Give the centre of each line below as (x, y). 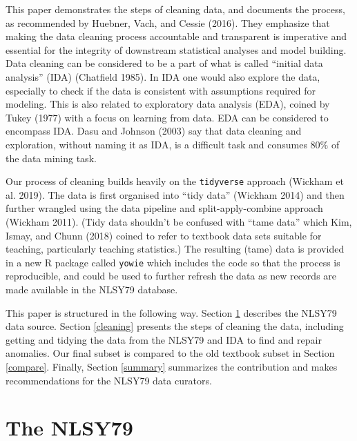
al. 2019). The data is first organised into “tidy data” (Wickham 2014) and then (175, 194)
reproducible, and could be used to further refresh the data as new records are (171, 276)
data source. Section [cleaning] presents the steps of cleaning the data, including (175, 326)
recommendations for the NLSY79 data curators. (109, 380)
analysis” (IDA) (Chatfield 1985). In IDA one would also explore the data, (163, 76)
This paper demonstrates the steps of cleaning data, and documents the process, (175, 9)
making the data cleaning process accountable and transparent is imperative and (176, 36)
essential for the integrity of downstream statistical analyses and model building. (176, 49)
